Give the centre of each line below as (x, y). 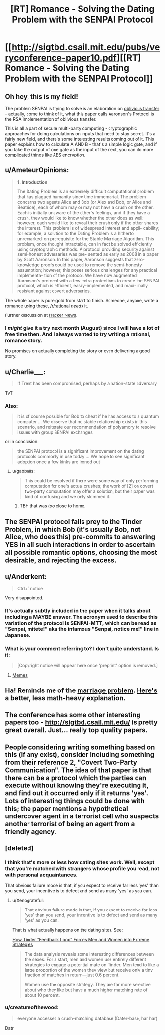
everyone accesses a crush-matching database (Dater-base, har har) (87, 1018)
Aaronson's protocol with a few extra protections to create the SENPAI (88, 280)
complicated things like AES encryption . (45, 155)
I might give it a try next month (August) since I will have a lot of (82, 328)
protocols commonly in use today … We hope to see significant (81, 457)
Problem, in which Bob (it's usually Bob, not (73, 529)
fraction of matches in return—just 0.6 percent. (72, 975)
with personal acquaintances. (41, 875)
